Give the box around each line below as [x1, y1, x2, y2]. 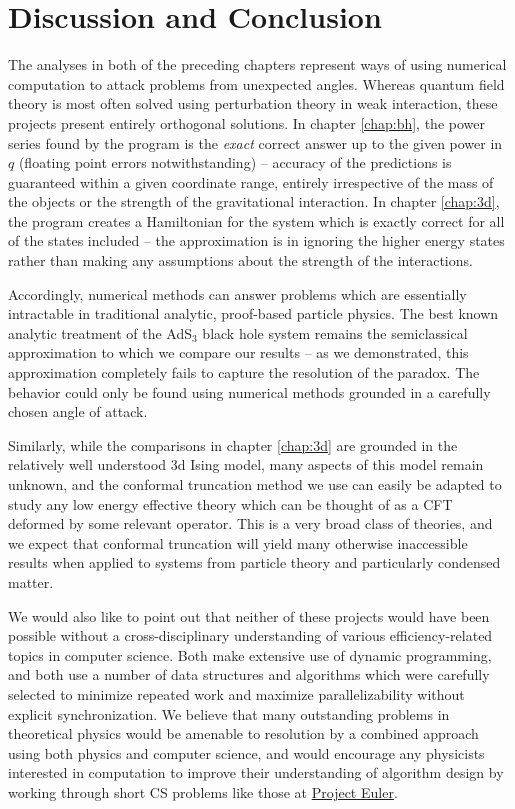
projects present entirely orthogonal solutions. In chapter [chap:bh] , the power [8, 112, 485, 133]
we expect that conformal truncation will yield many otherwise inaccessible [8, 532, 468, 553]
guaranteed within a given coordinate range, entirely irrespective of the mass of [8, 171, 494, 192]
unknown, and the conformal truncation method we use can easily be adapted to [8, 474, 502, 494]
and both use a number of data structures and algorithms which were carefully [8, 664, 490, 685]
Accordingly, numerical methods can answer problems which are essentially [8, 283, 467, 304]
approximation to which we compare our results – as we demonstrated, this [8, 342, 469, 363]
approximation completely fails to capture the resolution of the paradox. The [8, 362, 480, 383]
